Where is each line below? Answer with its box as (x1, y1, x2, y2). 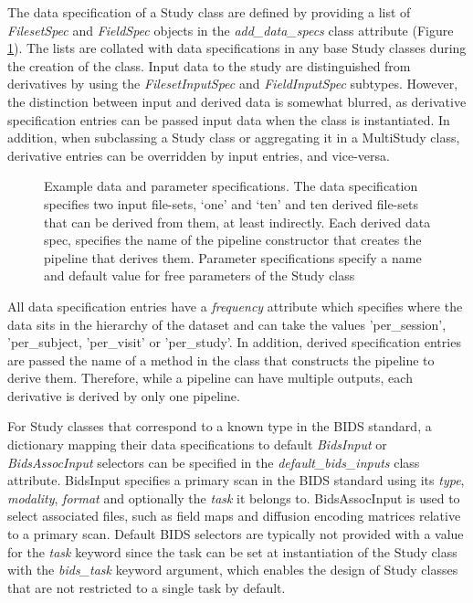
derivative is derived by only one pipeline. (7, 386, 240, 405)
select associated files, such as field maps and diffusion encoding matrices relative (7, 506, 461, 525)
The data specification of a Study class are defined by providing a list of (7, 3, 411, 21)
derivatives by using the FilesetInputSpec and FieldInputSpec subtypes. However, (7, 74, 458, 93)
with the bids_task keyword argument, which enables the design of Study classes (7, 560, 458, 579)
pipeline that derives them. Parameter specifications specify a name (44, 248, 422, 267)
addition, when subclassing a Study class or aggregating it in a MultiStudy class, (7, 128, 460, 147)
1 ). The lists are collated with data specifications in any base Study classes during (7, 38, 467, 58)
